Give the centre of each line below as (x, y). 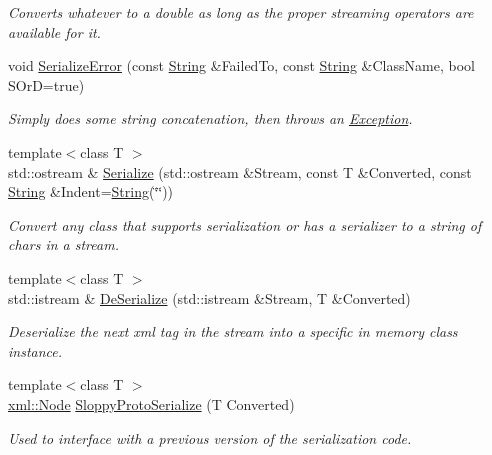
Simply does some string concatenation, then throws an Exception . (210, 118)
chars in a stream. (63, 244)
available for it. (54, 31)
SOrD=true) (46, 84)
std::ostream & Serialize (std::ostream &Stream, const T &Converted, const (240, 171)
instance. (35, 350)
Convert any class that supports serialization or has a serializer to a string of (245, 224)
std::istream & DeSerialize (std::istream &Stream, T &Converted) (209, 297)
